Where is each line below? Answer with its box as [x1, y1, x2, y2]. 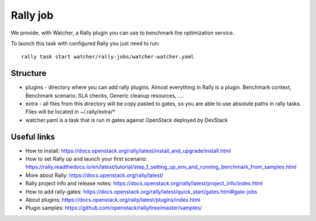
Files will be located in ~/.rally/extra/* [25, 108, 115, 115]
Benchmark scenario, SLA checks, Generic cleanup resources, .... [25, 92, 184, 99]
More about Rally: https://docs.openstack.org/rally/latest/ [25, 171, 164, 178]
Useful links [11, 132, 56, 141]
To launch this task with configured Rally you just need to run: [11, 40, 160, 47]
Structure [11, 68, 47, 78]
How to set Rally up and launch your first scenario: [25, 156, 147, 163]
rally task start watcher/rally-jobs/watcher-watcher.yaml [21, 53, 194, 60]
